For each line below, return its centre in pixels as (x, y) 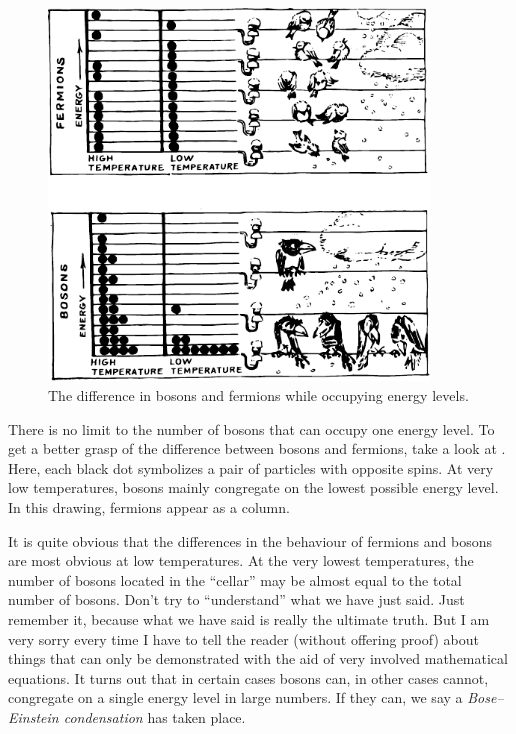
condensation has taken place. (154, 716)
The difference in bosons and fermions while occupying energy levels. (258, 394)
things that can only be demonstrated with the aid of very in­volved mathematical (258, 658)
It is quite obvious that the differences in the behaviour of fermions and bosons (250, 540)
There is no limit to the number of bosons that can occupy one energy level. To (251, 428)
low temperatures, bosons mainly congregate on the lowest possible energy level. (253, 487)
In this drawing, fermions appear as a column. (149, 506)
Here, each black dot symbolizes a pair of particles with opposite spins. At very (251, 467)
